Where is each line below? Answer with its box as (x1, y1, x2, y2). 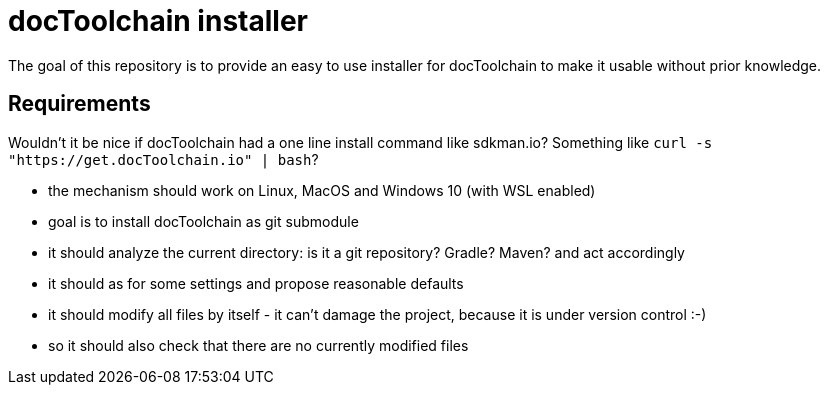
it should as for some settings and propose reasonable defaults (48, 274, 464, 292)
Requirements (8, 91, 151, 117)
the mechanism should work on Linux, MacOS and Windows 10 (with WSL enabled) (48, 181, 596, 199)
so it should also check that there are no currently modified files (48, 336, 469, 354)
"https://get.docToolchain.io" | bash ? (8, 150, 319, 168)
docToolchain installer (8, 4, 308, 38)
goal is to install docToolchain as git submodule (48, 212, 359, 230)
